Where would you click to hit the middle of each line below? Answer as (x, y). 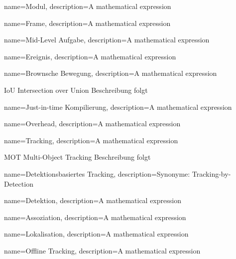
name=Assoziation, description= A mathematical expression (95, 217)
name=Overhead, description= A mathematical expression (92, 124)
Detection (19, 183)
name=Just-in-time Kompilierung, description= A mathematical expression (118, 107)
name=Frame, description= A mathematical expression (87, 23)
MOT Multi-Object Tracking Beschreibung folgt (77, 157)
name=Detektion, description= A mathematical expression (93, 200)
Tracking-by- (211, 173)
